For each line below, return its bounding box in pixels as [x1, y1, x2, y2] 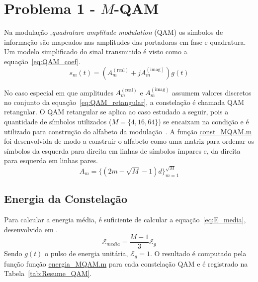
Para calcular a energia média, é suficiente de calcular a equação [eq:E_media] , [4, 214, 246, 224]
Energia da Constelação [4, 191, 127, 206]
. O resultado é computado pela [150, 248, 247, 259]
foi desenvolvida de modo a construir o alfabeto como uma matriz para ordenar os [4, 136, 254, 146]
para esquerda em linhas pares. [4, 155, 98, 166]
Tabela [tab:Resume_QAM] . [4, 268, 92, 279]
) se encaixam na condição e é [158, 116, 249, 127]
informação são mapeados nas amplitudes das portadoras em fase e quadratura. [4, 36, 246, 47]
